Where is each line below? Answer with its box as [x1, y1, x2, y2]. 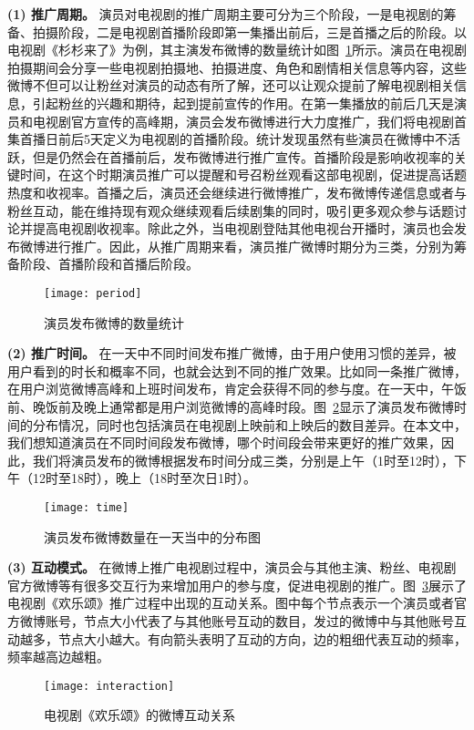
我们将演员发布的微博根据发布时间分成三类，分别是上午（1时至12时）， [32, 450, 454, 469]
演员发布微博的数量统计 [44, 313, 184, 332]
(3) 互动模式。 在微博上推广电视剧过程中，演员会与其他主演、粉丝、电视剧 [7, 558, 457, 577]
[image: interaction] [44, 679, 175, 693]
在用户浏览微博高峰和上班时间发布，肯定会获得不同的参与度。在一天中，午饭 [7, 379, 467, 398]
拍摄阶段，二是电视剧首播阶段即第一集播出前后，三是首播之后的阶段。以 [32, 22, 467, 41]
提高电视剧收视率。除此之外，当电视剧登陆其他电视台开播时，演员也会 [32, 219, 454, 238]
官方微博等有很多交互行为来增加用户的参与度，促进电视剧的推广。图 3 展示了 [7, 575, 467, 594]
